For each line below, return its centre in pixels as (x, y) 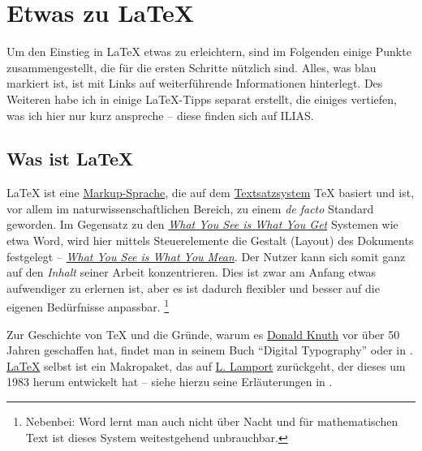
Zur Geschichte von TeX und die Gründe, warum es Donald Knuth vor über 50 (203, 334)
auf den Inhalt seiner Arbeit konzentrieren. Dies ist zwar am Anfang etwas (191, 272)
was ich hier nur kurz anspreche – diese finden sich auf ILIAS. (160, 115)
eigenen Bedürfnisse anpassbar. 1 (88, 306)
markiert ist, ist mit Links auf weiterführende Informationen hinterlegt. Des (195, 83)
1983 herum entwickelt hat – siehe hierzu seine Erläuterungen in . (170, 382)
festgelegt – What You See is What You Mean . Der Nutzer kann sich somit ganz (206, 256)
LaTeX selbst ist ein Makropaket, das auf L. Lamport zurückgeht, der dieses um (206, 365)
